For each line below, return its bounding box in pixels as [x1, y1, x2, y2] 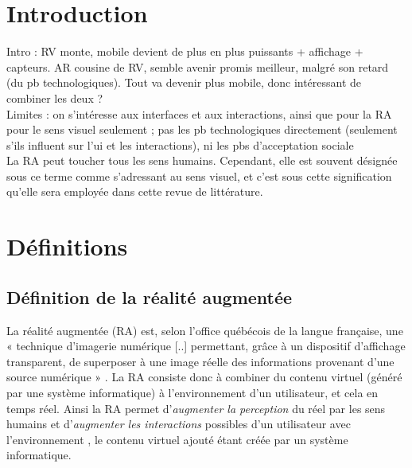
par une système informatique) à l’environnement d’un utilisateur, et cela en [6, 384, 379, 401]
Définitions [6, 230, 128, 263]
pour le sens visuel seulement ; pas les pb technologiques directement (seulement [6, 121, 398, 138]
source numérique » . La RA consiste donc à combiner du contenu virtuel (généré [6, 369, 402, 385]
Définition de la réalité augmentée [6, 284, 293, 309]
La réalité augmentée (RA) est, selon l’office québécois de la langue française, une [6, 322, 403, 338]
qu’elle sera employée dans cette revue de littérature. [6, 183, 263, 200]
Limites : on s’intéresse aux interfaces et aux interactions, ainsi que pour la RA [6, 105, 392, 122]
